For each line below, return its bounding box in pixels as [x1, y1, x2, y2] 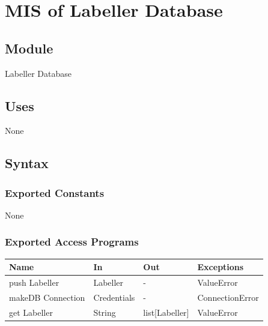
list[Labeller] [143, 306, 189, 318]
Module [5, 38, 53, 57]
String [93, 306, 116, 318]
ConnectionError [197, 291, 259, 303]
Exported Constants [5, 185, 105, 200]
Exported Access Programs [5, 234, 139, 249]
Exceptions [197, 261, 244, 273]
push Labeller [9, 276, 59, 289]
